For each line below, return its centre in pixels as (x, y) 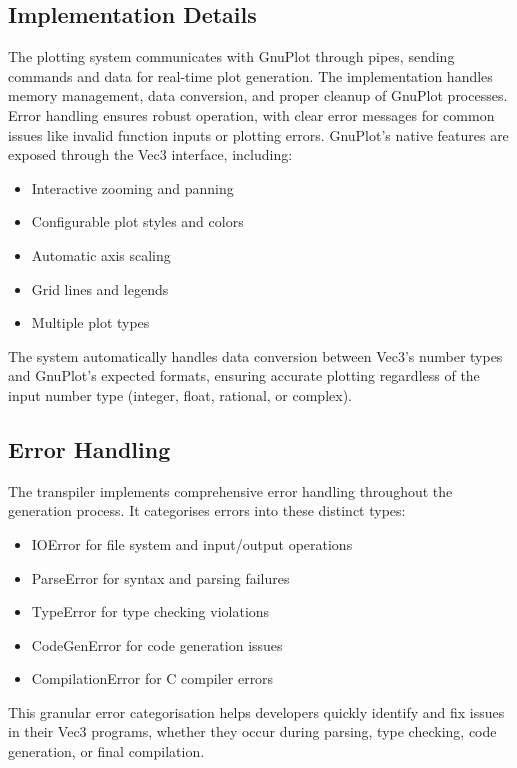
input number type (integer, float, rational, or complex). (180, 394)
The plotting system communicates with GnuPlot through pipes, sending (231, 56)
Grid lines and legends (100, 288)
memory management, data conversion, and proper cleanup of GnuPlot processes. (258, 95)
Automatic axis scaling (101, 254)
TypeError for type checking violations (150, 611)
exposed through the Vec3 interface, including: (150, 154)
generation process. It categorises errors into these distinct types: (207, 510)
